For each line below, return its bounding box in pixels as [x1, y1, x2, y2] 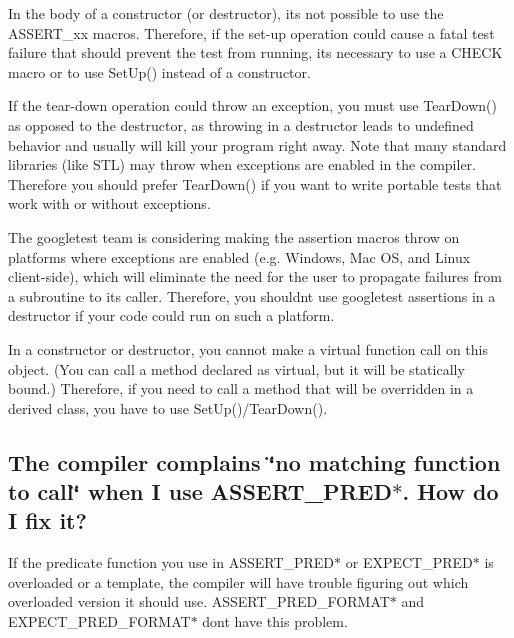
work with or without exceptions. [8, 193, 211, 214]
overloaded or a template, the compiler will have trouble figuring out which [8, 571, 469, 592]
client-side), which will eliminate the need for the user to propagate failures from [8, 266, 502, 287]
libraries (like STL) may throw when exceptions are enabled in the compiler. [8, 154, 476, 175]
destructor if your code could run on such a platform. [8, 305, 335, 326]
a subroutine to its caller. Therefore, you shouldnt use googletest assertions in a [8, 285, 496, 306]
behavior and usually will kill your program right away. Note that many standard [8, 134, 507, 155]
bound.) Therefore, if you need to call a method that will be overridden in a [8, 378, 474, 399]
